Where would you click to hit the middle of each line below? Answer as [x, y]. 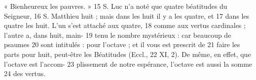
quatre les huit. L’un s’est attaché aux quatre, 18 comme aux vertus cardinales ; [125, 25]
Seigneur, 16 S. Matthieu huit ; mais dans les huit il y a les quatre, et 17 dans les [127, 15]
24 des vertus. [25, 73]
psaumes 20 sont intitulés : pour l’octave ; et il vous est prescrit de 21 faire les [122, 44]
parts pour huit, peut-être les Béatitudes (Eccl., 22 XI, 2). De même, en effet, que [128, 54]
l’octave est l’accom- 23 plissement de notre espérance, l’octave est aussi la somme [128, 64]
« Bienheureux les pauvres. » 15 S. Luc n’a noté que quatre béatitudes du [116, 6]
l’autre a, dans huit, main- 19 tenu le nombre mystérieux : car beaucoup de [118, 35]
